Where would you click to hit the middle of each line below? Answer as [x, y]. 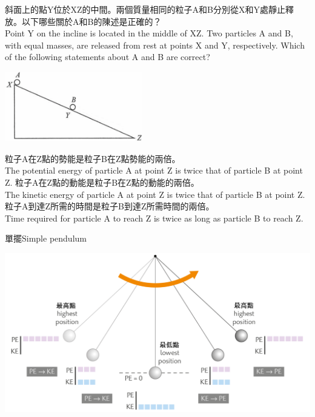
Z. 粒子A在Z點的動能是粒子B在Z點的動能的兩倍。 [102, 182]
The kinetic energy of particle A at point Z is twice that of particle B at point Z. [155, 194]
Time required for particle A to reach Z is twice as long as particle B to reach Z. [154, 218]
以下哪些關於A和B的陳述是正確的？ [91, 21]
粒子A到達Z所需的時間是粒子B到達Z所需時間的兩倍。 [110, 206]
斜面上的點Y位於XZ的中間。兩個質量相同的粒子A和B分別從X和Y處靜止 [145, 9]
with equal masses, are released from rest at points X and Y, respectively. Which [155, 45]
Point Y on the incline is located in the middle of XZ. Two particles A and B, [149, 33]
